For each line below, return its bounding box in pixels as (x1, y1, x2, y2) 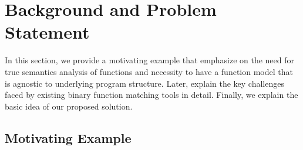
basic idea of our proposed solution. (5, 100, 133, 112)
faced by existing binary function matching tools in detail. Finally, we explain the (5, 88, 298, 101)
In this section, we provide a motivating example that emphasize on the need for (5, 54, 294, 66)
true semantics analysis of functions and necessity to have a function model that (5, 65, 293, 77)
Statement (5, 20, 90, 44)
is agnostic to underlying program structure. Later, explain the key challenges (5, 77, 284, 89)
